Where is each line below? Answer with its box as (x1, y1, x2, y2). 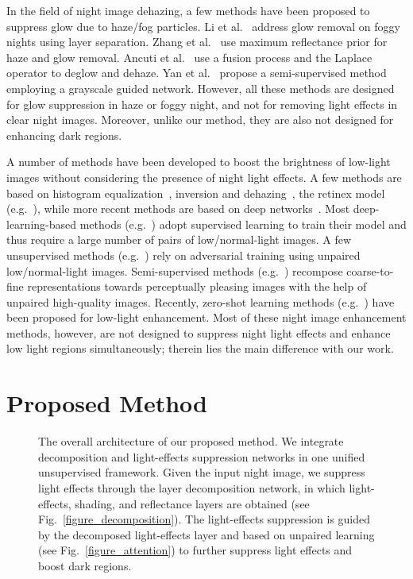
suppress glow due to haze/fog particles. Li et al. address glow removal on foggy (6, 17, 400, 34)
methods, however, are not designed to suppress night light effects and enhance (6, 324, 391, 341)
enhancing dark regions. (6, 126, 122, 143)
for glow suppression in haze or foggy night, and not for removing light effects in (6, 95, 398, 112)
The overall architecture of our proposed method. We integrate (38, 433, 344, 450)
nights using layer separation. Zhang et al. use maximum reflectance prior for (6, 33, 388, 50)
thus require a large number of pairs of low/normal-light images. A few (6, 231, 352, 248)
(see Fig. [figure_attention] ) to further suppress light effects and (38, 542, 353, 558)
